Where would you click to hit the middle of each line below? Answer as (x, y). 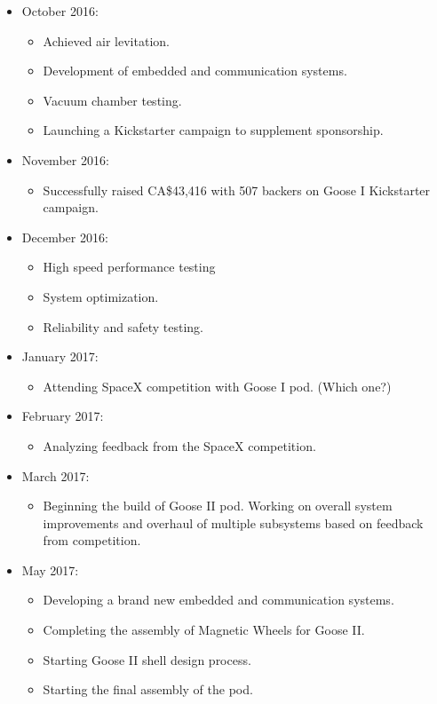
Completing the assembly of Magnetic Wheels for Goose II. (204, 630)
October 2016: (60, 11)
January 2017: (60, 356)
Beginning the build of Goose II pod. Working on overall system (218, 506)
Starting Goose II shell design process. (147, 659)
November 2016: (65, 159)
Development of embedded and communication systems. (195, 71)
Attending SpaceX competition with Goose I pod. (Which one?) (217, 386)
